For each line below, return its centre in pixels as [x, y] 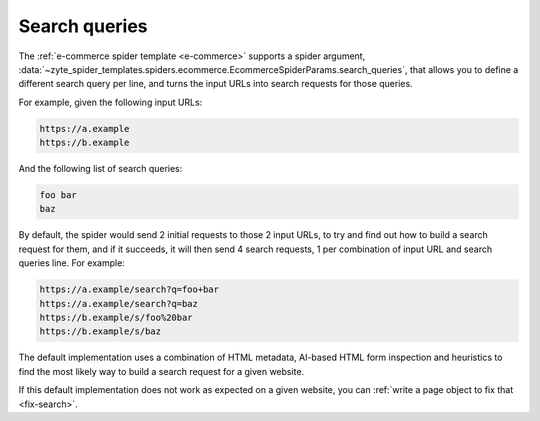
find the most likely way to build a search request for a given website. [161, 371]
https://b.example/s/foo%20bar [116, 317]
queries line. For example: [71, 263]
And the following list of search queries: [100, 169]
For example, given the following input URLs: [110, 102]
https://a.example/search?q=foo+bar [129, 289]
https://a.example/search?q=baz [119, 303]
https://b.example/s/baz [100, 331]
